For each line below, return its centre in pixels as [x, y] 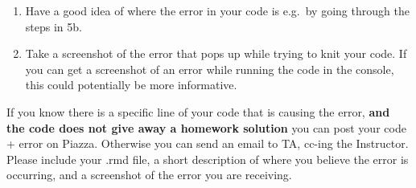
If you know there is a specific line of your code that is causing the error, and [198, 111]
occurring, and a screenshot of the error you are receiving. [149, 175]
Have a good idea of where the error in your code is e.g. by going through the [217, 10]
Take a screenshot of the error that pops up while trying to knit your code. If [216, 53]
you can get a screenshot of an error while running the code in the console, [210, 69]
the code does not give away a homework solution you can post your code [206, 127]
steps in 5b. [54, 26]
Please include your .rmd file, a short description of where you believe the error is [208, 159]
